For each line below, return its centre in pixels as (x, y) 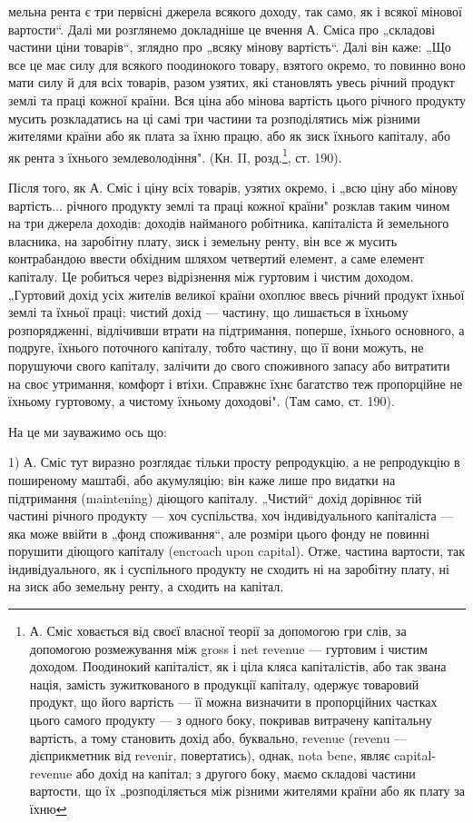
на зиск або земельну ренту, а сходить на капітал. (146, 586)
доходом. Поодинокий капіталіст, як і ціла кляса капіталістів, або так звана (238, 666)
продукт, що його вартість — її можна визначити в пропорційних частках (233, 702)
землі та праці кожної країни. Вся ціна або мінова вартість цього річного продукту (237, 99)
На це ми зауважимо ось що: (88, 431)
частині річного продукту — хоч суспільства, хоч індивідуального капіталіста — (231, 516)
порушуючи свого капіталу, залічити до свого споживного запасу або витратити (229, 365)
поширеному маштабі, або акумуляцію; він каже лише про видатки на (202, 479)
